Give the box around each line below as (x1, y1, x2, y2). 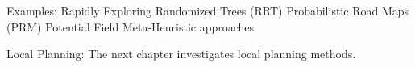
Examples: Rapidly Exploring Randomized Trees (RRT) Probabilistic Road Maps (6, 2, 409, 19)
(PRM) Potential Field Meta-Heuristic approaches (6, 18, 255, 35)
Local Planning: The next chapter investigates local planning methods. (6, 45, 356, 62)
